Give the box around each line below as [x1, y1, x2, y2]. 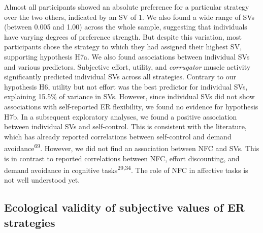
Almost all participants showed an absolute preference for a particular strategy [4, 2, 249, 12]
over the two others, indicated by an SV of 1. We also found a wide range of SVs [4, 11, 255, 22]
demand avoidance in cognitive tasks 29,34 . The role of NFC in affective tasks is [4, 163, 248, 175]
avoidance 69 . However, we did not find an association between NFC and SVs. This [4, 141, 259, 153]
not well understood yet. [4, 174, 80, 185]
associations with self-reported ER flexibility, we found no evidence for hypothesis [4, 101, 258, 111]
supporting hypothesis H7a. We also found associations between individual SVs [4, 51, 250, 62]
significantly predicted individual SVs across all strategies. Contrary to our [4, 71, 236, 82]
